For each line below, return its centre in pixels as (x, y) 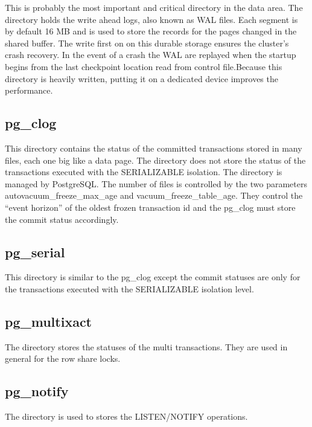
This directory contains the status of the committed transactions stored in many (154, 148)
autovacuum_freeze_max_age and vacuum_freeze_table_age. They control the (154, 195)
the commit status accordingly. (62, 219)
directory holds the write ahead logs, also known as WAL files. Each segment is (151, 19)
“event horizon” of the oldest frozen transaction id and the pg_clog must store (150, 207)
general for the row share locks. (63, 358)
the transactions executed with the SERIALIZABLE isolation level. (129, 288)
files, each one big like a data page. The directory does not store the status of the (155, 160)
